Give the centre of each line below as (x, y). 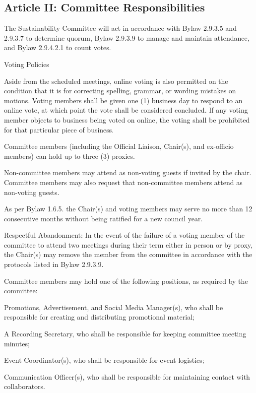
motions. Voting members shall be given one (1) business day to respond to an (123, 100)
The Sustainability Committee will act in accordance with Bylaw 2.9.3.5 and (120, 28)
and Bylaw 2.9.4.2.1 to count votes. (58, 47)
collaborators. (25, 386)
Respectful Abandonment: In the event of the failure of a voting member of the (124, 235)
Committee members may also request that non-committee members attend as (123, 182)
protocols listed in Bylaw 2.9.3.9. (54, 264)
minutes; (17, 343)
